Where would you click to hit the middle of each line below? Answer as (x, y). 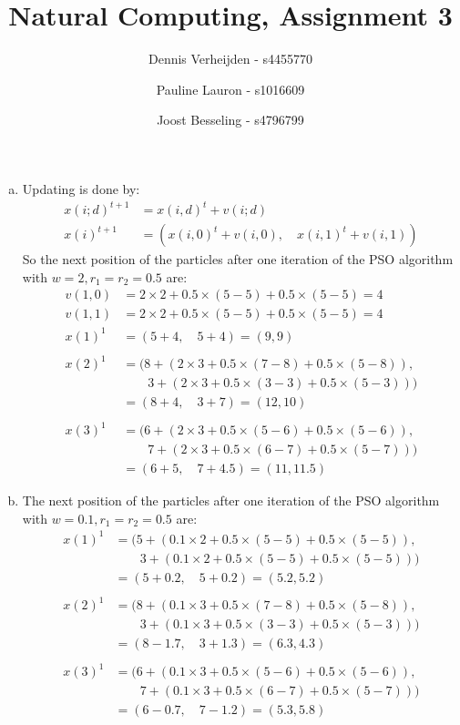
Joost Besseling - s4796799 (230, 120)
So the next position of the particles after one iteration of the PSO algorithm (238, 259)
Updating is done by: (81, 188)
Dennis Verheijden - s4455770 (230, 59)
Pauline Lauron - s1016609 (230, 89)
